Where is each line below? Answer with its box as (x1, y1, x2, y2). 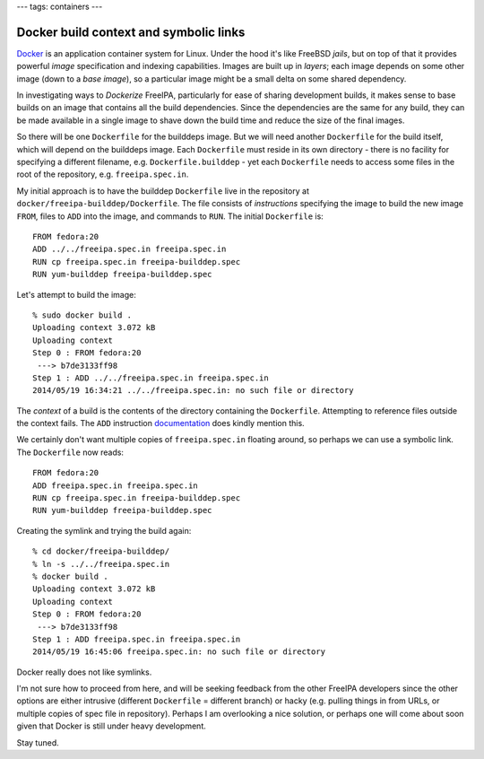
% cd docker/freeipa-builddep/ (32, 546, 170, 556)
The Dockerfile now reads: (16, 447, 125, 458)
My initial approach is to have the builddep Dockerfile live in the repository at (16, 185, 309, 196)
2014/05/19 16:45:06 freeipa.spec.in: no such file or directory (32, 647, 326, 657)
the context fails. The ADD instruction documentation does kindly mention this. (16, 418, 305, 429)
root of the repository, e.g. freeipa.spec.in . (16, 169, 189, 179)
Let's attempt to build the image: (16, 289, 136, 300)
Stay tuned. (16, 737, 59, 748)
